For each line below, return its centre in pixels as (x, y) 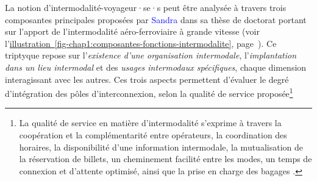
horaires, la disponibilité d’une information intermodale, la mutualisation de (161, 147)
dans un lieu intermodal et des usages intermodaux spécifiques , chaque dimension (156, 67)
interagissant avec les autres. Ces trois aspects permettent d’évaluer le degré (147, 79)
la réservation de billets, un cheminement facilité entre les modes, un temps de (166, 159)
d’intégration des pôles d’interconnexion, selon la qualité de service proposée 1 (149, 92)
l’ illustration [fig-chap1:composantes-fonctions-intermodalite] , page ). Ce (141, 43)
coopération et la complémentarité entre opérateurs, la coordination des (153, 135)
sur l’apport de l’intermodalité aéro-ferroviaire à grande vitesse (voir (132, 31)
